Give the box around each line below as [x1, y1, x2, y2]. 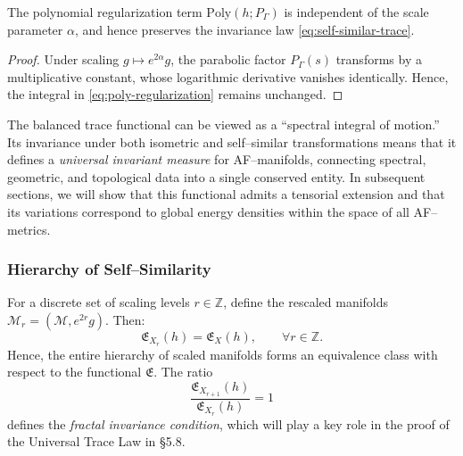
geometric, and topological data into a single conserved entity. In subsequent [7, 167, 426, 186]
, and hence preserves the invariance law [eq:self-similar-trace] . [74, 20, 415, 38]
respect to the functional [7, 362, 142, 381]
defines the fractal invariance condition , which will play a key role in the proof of [7, 414, 450, 433]
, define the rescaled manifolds [223, 293, 389, 311]
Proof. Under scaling [7, 50, 120, 69]
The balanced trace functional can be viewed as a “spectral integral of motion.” [7, 114, 440, 133]
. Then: [105, 310, 145, 328]
